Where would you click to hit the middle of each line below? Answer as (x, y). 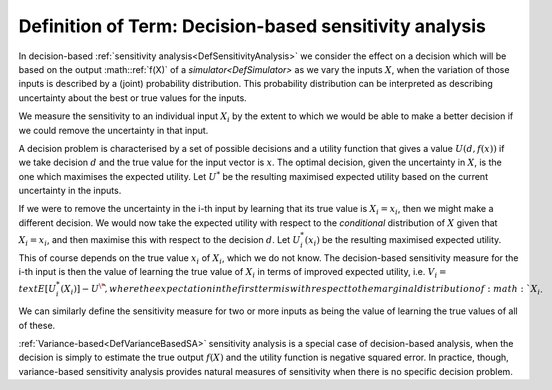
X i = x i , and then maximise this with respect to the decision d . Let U (159, 241)
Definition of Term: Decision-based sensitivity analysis (252, 26)
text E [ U (37, 289)
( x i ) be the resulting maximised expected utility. (403, 241)
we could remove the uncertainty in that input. (113, 130)
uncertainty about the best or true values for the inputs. (132, 97)
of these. (37, 325)
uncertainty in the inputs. (70, 191)
